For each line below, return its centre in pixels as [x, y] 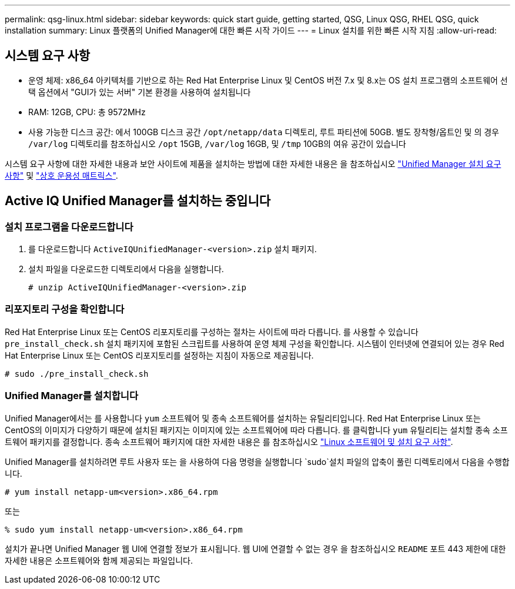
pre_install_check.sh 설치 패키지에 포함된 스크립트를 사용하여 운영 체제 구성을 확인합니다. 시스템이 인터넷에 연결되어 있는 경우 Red [255, 343]
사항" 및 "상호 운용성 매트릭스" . [61, 175]
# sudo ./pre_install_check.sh [77, 374]
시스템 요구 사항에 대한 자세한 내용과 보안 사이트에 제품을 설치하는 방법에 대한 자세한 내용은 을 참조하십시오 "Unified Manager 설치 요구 [253, 163]
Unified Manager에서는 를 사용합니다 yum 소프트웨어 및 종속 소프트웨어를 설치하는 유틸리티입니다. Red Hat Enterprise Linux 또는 [243, 418]
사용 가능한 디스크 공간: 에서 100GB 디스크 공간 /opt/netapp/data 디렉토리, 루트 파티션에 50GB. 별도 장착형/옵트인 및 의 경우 [264, 132]
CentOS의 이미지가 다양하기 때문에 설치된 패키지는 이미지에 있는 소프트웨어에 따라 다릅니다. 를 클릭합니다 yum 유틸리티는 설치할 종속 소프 [256, 430]
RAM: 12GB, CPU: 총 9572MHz [87, 112]
